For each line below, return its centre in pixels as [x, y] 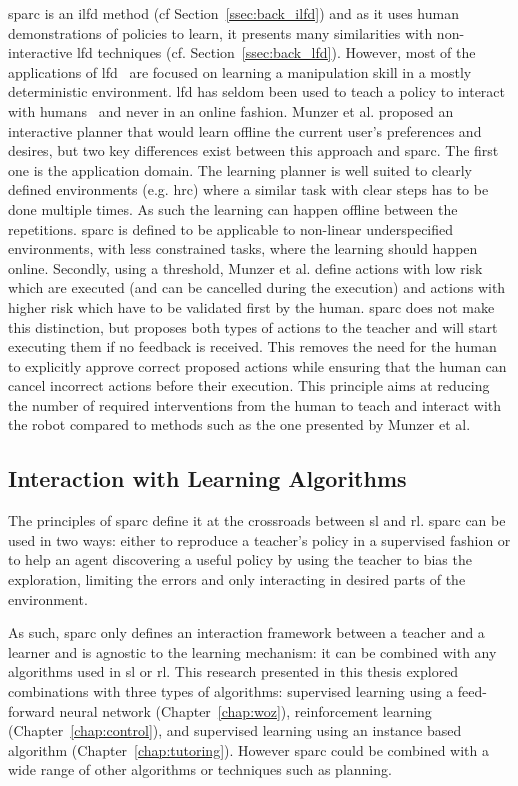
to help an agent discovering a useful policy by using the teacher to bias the [240, 559]
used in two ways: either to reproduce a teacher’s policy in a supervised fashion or [259, 539]
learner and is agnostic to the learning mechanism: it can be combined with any [252, 651]
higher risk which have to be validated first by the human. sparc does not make [251, 306]
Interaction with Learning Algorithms [207, 478]
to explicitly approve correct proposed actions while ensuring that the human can [257, 365]
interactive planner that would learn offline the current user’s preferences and [245, 130]
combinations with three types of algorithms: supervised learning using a [231, 691]
